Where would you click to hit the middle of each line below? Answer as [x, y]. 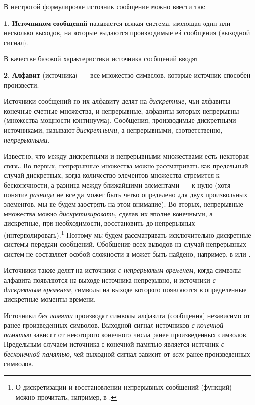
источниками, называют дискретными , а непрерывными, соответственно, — [118, 130]
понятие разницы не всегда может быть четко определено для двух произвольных [126, 194]
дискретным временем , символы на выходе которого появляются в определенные [125, 289]
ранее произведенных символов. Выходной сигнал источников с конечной [114, 325]
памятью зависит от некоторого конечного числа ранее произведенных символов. [126, 334]
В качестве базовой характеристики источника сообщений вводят [101, 59]
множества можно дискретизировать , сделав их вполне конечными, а [108, 213]
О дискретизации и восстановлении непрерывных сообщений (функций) [124, 387]
